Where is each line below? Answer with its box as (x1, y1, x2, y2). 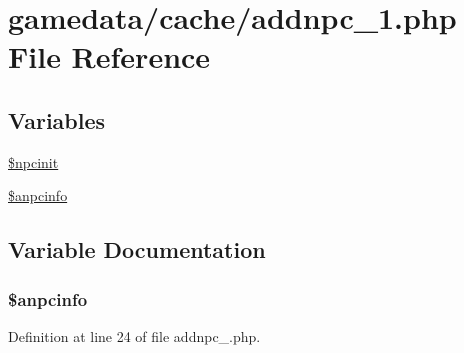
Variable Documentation (8, 234, 266, 265)
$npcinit (8, 151, 59, 172)
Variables (8, 104, 106, 135)
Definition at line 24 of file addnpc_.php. (8, 325, 261, 346)
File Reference (8, 36, 211, 77)
